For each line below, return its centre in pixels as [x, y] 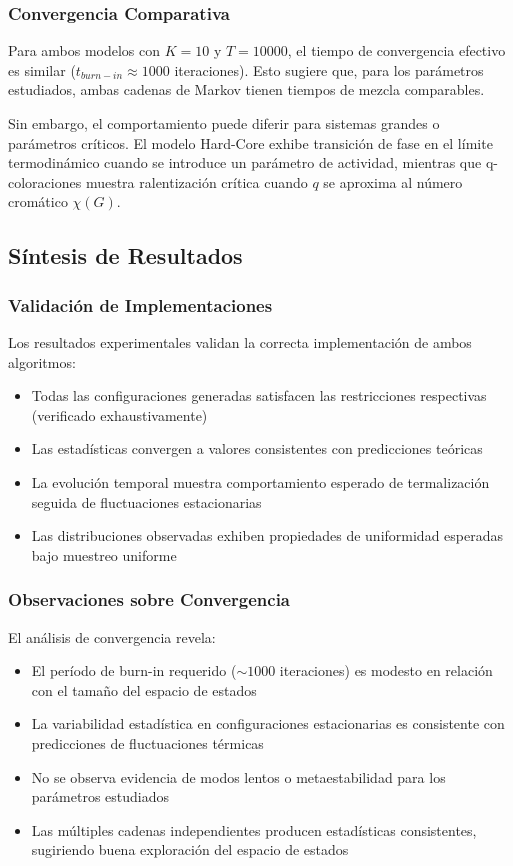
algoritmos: [42, 361]
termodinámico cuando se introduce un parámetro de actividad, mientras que [245, 162]
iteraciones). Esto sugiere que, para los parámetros [329, 69]
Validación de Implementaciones [140, 304]
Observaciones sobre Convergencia [149, 599]
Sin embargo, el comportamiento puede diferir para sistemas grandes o [224, 123]
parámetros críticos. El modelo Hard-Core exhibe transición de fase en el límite [250, 142]
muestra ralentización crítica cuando [196, 181]
